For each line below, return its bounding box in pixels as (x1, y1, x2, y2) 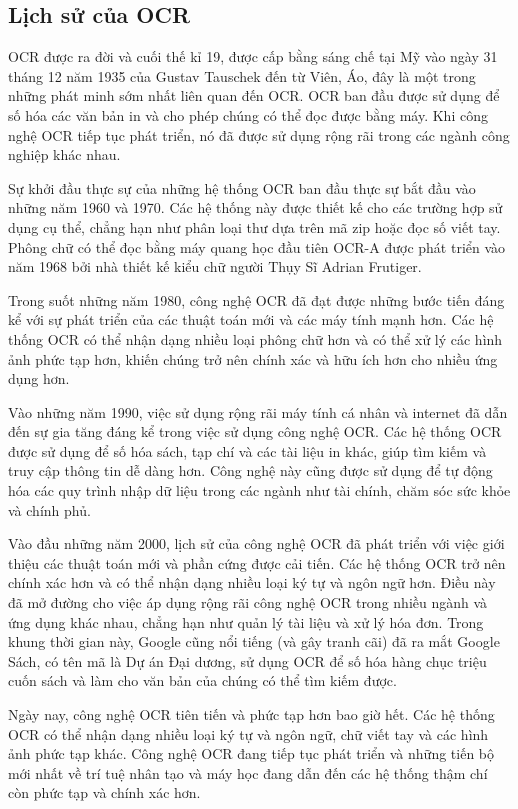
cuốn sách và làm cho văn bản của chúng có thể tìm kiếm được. (8, 670, 397, 691)
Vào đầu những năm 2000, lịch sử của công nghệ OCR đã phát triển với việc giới (8, 533, 505, 554)
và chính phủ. (8, 499, 91, 520)
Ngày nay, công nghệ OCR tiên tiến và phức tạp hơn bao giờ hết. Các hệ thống (8, 704, 495, 725)
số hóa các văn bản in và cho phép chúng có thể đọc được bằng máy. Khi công (8, 104, 488, 125)
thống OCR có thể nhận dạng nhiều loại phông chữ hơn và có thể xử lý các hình (8, 328, 503, 349)
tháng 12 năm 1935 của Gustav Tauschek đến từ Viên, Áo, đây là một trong (8, 65, 476, 86)
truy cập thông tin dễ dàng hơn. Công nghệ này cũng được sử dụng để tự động (8, 460, 493, 481)
